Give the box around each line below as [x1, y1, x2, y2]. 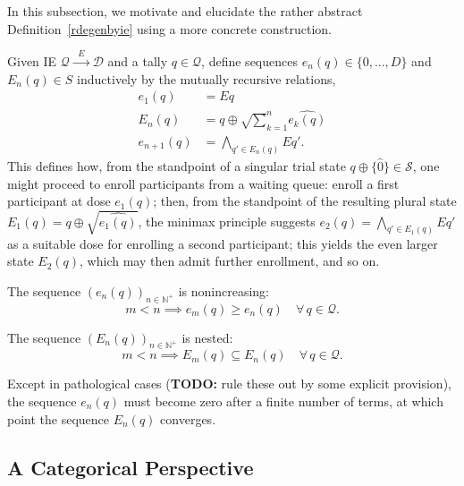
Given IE [7, 51, 57, 70]
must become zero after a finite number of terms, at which [123, 391, 443, 410]
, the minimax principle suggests [138, 211, 316, 230]
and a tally [107, 51, 168, 70]
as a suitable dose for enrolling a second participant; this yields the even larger [7, 234, 438, 252]
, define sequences [201, 51, 298, 70]
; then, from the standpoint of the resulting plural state [153, 192, 457, 210]
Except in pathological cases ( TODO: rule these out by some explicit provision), [7, 374, 451, 393]
